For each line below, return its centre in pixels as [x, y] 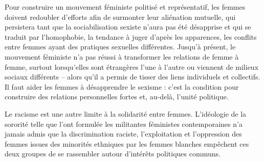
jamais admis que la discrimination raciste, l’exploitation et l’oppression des [123, 134]
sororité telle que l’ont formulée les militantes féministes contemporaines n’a [124, 124]
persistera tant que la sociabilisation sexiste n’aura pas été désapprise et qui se [128, 27]
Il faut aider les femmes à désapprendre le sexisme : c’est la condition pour [122, 86]
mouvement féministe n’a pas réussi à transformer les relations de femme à [122, 56]
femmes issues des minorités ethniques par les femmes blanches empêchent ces [127, 143]
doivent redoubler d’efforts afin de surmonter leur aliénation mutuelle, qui [120, 17]
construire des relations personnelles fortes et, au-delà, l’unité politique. [117, 97]
